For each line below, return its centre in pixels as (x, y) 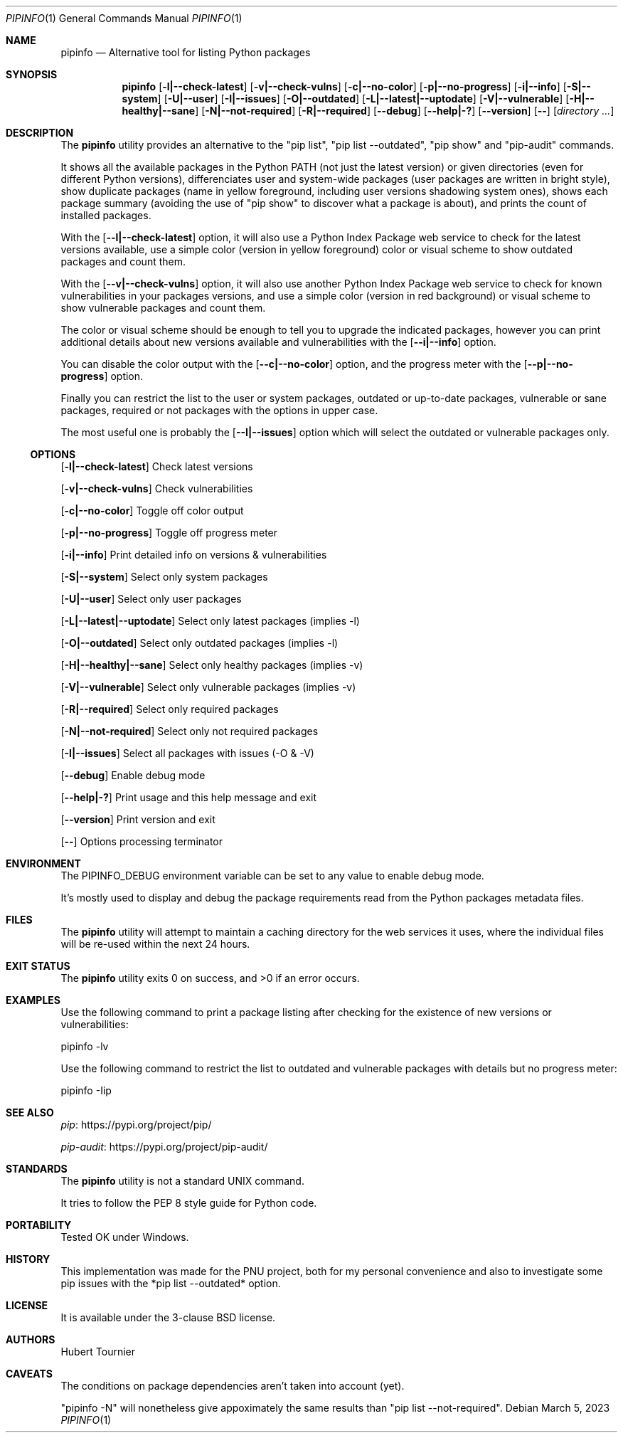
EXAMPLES (33, 1000)
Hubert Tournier (98, 1352)
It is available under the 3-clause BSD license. (168, 1317)
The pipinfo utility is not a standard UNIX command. (182, 1181)
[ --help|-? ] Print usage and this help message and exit (189, 797)
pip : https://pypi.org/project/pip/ (136, 1125)
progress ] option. (102, 376)
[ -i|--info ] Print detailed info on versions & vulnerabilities (194, 555)
